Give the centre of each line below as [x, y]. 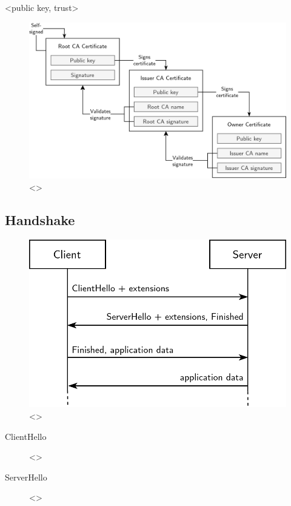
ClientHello [26, 436]
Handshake [40, 219]
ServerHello [26, 477]
